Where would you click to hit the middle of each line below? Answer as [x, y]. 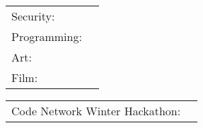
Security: [33, 16]
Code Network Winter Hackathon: [96, 111]
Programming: [47, 36]
